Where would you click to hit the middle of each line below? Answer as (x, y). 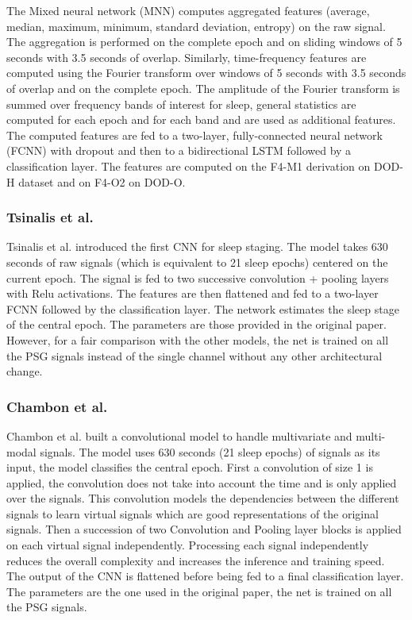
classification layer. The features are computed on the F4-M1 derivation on (189, 166)
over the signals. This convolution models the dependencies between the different (203, 498)
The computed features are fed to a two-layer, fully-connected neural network (194, 135)
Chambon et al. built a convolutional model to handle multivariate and (179, 435)
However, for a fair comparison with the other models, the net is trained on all (198, 339)
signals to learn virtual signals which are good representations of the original (193, 513)
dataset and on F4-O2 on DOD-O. (102, 181)
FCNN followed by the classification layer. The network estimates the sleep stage (203, 308)
